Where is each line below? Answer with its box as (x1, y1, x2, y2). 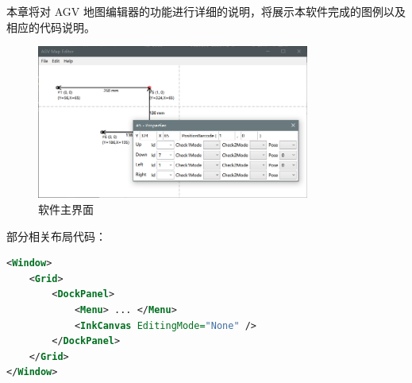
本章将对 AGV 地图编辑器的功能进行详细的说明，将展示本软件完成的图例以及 (6, 3, 406, 19)
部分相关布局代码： (6, 227, 106, 244)
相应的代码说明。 (6, 18, 95, 35)
